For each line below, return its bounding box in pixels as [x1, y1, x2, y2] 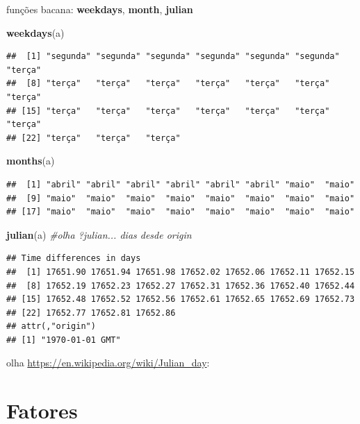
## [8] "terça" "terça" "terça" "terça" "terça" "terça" [6, 78, 330, 89]
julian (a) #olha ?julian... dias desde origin [6, 227, 192, 241]
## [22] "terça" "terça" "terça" [6, 133, 181, 143]
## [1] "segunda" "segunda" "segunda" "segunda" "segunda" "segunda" [6, 51, 340, 62]
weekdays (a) [6, 25, 65, 40]
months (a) [6, 153, 55, 168]
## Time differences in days [6, 253, 141, 264]
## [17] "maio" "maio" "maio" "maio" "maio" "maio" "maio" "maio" [6, 207, 355, 217]
